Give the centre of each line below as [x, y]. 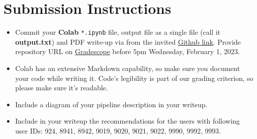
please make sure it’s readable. [61, 88]
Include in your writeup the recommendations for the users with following [128, 121]
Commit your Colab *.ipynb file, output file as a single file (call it [118, 32]
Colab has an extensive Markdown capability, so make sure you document [128, 68]
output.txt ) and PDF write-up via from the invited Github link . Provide [128, 41]
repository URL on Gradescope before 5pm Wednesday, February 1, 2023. [128, 51]
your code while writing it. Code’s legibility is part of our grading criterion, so [134, 78]
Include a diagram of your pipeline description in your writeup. [111, 104]
